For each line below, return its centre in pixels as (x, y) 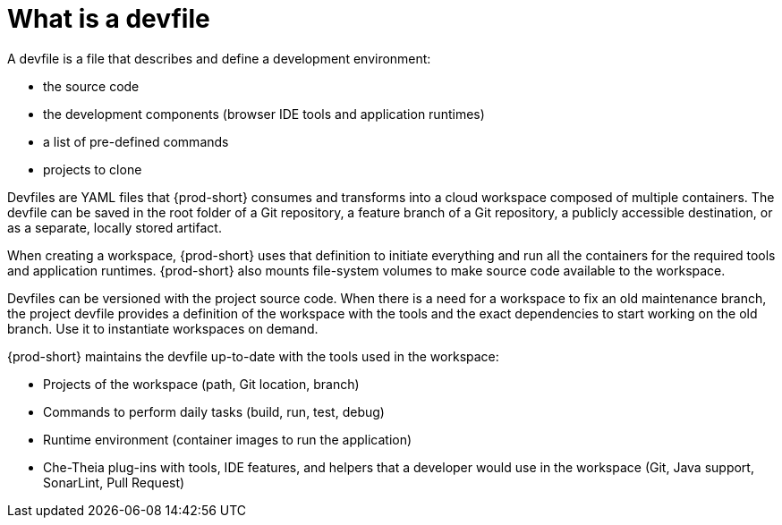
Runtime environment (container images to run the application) (228, 439)
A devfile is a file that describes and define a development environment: (219, 58)
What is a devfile (109, 19)
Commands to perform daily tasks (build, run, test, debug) (214, 411)
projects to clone (93, 169)
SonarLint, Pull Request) (114, 482)
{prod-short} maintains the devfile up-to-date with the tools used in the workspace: (253, 356)
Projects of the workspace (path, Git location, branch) (201, 384)
